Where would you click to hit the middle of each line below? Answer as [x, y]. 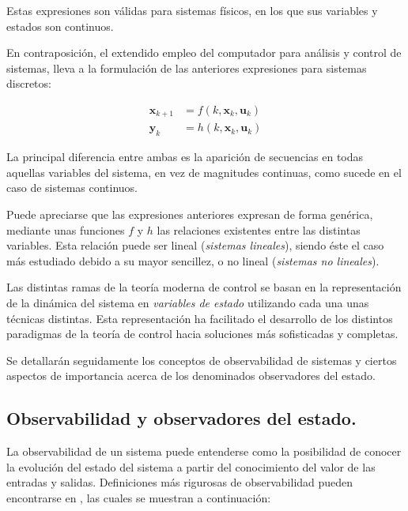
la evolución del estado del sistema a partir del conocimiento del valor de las [191, 466]
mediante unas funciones [66, 229]
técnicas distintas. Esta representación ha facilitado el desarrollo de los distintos [200, 318]
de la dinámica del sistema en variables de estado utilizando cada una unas [188, 303]
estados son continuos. [60, 26]
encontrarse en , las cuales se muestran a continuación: [139, 497]
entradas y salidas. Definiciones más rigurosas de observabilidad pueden [180, 482]
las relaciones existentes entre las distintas [259, 229]
